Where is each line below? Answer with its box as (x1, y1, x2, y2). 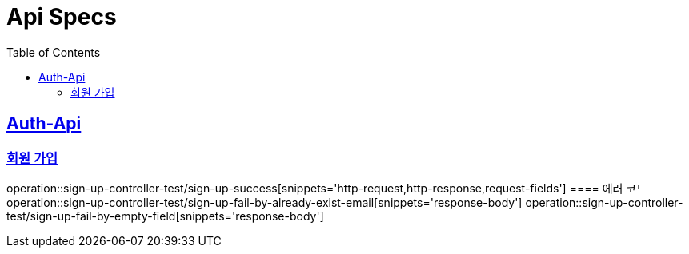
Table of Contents (6, 45, 101, 59)
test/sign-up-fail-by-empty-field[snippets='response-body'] (6, 208, 324, 223)
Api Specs (6, 3, 117, 30)
